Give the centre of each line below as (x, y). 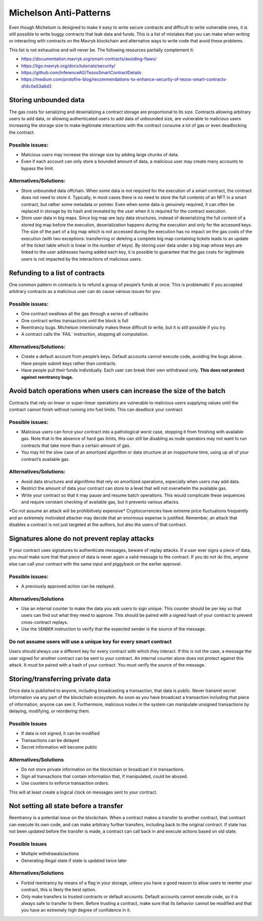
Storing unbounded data (47, 100)
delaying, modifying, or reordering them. (49, 711)
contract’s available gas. (46, 459)
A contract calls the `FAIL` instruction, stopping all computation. (85, 334)
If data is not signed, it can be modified (60, 733)
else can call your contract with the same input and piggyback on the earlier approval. (95, 564)
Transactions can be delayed (50, 740)
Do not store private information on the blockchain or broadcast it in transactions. (103, 770)
